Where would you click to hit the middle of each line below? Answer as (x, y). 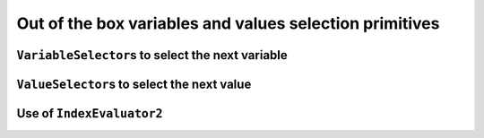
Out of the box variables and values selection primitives (228, 23)
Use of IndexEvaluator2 (90, 113)
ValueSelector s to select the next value (134, 84)
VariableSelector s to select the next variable (152, 55)
